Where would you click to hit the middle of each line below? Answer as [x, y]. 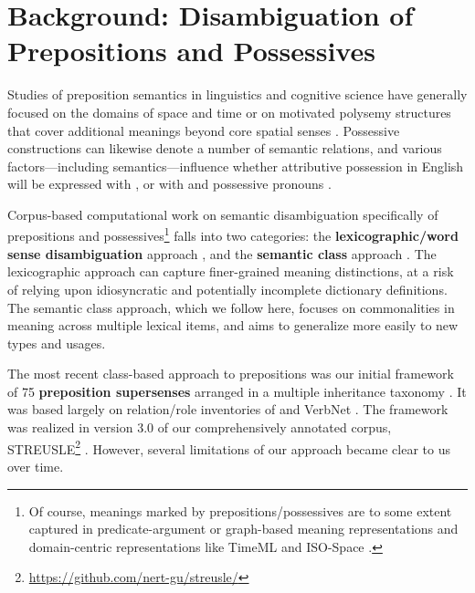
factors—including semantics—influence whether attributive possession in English [236, 166]
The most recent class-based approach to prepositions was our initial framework [231, 374]
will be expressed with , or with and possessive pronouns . [169, 184]
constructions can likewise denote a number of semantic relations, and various [225, 148]
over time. [36, 466]
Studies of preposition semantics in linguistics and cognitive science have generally [237, 94]
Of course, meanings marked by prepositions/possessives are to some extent [240, 510]
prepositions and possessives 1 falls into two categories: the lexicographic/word [233, 234]
